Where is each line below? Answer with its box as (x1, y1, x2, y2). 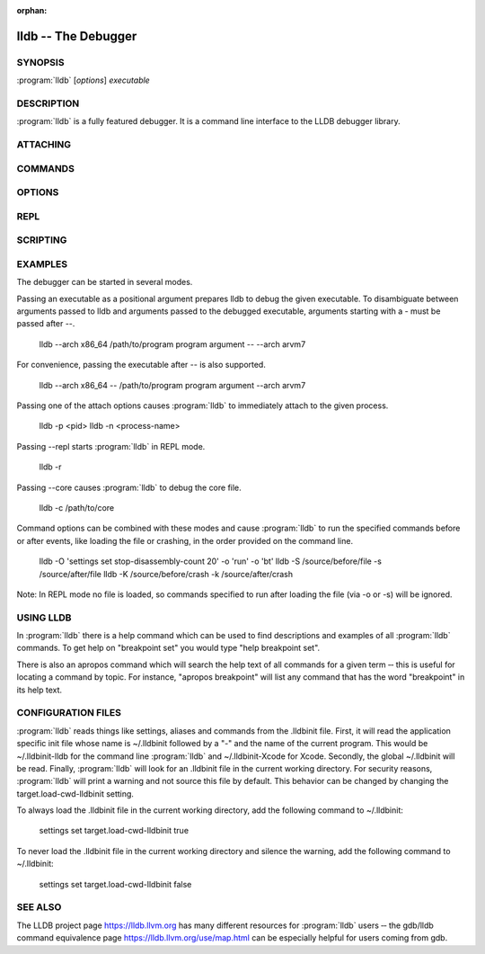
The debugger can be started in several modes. (16, 277, 193, 288)
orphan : (16, 5, 48, 15)
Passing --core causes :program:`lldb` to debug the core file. (16, 482, 242, 493)
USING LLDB (16, 611, 72, 624)
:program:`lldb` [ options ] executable (16, 75, 150, 85)
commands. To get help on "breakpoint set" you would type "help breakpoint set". (16, 643, 321, 654)
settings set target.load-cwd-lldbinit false (39, 878, 192, 889)
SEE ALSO (16, 901, 62, 914)
